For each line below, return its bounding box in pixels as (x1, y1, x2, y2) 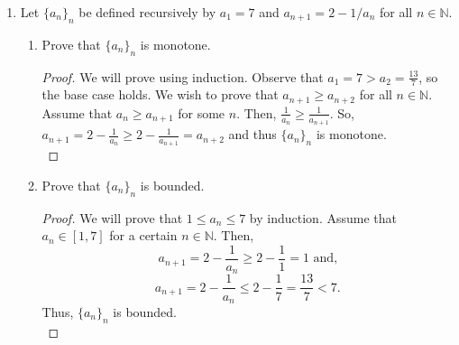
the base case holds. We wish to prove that (41, 85, 279, 104)
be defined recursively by (78, 3, 216, 21)
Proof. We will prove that (41, 208, 183, 227)
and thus (228, 125, 277, 144)
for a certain (109, 226, 178, 245)
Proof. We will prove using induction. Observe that (41, 67, 324, 86)
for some (178, 103, 225, 122)
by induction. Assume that (249, 208, 397, 227)
